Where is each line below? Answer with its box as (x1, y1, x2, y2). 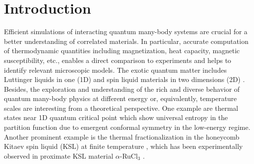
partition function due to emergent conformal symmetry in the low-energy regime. (4, 122, 251, 132)
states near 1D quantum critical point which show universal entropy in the (4, 112, 228, 123)
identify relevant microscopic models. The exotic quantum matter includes (4, 64, 227, 75)
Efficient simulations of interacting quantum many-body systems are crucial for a (4, 26, 248, 37)
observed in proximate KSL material (4, 150, 113, 161)
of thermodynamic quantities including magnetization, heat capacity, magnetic (4, 45, 240, 56)
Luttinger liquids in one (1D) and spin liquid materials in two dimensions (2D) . (4, 74, 245, 84)
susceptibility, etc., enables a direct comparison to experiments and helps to (4, 55, 231, 65)
